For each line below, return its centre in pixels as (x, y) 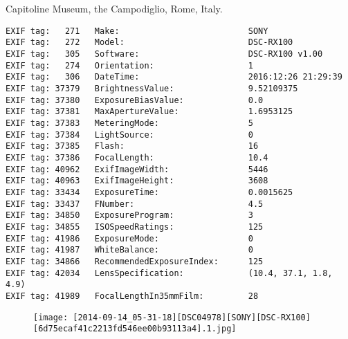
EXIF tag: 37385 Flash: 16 (132, 146)
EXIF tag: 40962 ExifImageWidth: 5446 (137, 169)
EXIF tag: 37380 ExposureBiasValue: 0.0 (135, 100)
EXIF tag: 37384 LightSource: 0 (129, 135)
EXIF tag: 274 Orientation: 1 (129, 65)
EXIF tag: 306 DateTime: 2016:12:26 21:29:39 (174, 77)
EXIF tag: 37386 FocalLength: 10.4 (137, 158)
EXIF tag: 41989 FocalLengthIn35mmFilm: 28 (132, 296)
